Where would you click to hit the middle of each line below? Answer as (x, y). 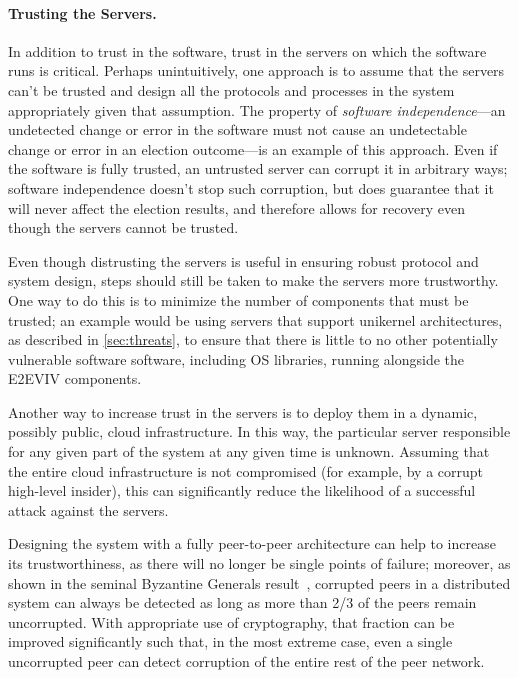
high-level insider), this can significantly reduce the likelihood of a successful (242, 490)
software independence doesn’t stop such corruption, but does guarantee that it (251, 187)
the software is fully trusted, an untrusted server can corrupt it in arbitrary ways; (258, 168)
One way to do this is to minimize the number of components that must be (238, 299)
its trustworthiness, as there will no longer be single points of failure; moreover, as (259, 563)
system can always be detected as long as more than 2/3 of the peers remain (242, 602)
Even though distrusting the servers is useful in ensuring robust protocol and (243, 260)
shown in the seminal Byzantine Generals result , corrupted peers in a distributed (259, 582)
